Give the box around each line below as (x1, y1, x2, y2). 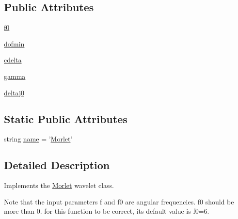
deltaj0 (4, 87, 25, 97)
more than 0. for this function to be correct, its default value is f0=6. (4, 206, 209, 216)
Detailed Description (4, 157, 110, 172)
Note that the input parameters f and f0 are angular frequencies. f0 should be (4, 196, 234, 206)
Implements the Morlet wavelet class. (4, 180, 114, 190)
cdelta (4, 55, 22, 65)
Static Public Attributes (4, 111, 127, 126)
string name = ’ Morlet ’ (4, 134, 73, 144)
